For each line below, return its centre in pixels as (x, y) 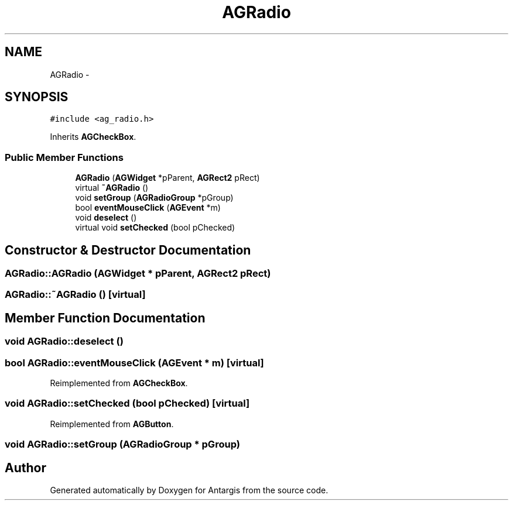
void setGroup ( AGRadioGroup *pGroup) (154, 198)
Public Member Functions (64, 157)
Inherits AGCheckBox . (93, 137)
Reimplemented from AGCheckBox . (119, 383)
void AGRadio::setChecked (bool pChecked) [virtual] (127, 403)
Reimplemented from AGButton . (112, 424)
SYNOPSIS (37, 97)
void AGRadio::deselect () (64, 341)
